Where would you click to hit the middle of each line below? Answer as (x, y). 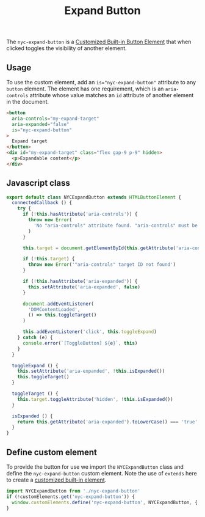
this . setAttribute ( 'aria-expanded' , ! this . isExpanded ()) (91, 371)
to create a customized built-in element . (56, 480)
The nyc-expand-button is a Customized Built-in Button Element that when (99, 42)
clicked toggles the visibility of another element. (67, 48)
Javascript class (38, 183)
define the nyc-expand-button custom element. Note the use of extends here (102, 473)
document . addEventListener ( (58, 304)
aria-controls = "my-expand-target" (56, 119)
